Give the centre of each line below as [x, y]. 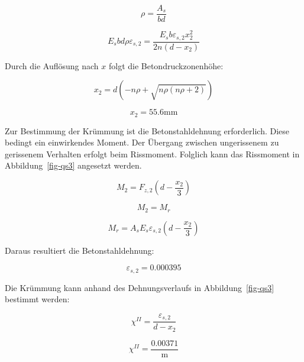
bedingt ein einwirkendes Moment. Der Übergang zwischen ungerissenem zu [142, 142]
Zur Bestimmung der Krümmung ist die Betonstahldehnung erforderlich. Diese [147, 130]
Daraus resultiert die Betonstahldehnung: [80, 250]
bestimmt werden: [37, 299]
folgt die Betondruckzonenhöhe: [166, 65]
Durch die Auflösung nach [52, 65]
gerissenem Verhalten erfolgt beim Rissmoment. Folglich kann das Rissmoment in [152, 153]
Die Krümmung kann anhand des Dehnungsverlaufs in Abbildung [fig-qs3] [140, 287]
